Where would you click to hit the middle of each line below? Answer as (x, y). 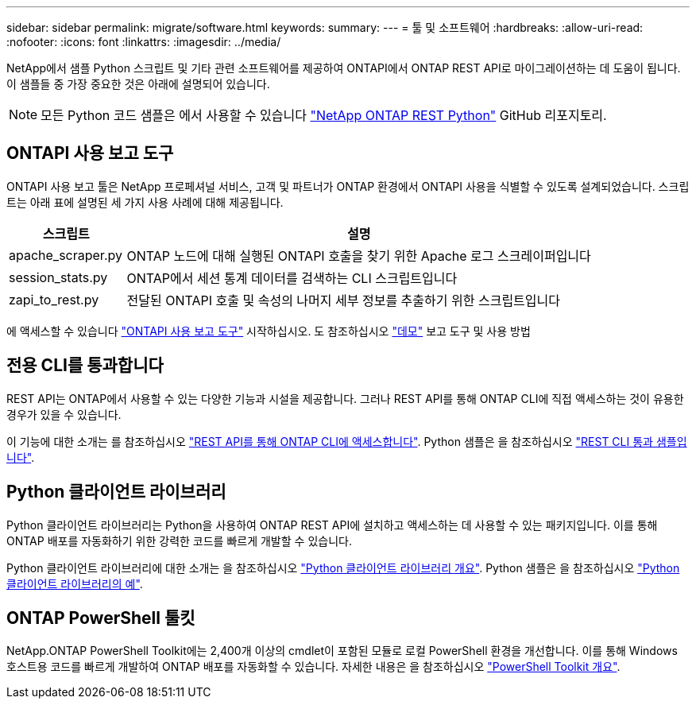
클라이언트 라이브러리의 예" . (75, 583)
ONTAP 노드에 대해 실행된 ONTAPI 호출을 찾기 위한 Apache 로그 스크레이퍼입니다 (359, 256)
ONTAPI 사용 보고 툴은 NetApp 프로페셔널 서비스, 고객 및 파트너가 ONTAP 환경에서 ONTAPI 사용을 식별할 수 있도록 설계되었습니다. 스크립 (348, 186)
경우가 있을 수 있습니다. (64, 414)
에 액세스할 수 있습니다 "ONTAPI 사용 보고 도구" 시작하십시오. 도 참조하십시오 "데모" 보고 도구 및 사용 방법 (269, 331)
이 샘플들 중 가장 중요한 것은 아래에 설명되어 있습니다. (138, 84)
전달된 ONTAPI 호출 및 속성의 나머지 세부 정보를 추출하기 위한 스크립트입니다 (343, 300)
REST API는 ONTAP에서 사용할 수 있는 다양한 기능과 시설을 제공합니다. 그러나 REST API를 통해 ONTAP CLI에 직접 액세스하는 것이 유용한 (345, 398)
